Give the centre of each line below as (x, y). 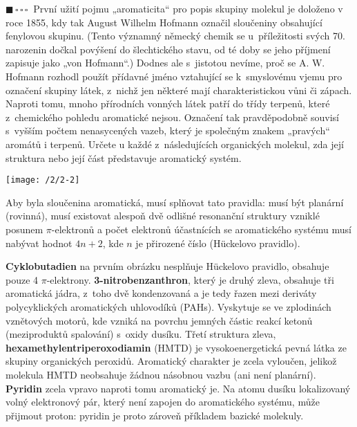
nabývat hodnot (39, 243)
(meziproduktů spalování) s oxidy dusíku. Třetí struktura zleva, (141, 334)
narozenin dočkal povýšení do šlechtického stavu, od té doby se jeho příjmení (168, 49)
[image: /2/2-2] (43, 180)
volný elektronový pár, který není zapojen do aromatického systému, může (163, 402)
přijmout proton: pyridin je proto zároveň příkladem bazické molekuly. (155, 415)
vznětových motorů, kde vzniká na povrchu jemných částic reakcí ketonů (159, 320)
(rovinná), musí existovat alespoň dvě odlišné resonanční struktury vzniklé (163, 216)
